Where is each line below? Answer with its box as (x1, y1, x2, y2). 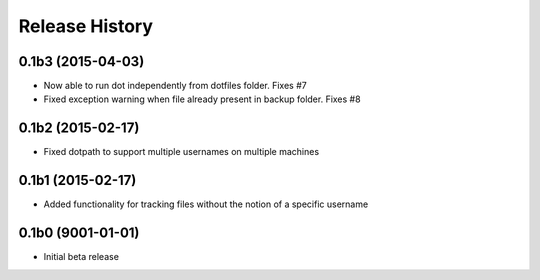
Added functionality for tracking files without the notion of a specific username (43, 198, 369, 210)
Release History (18, 15, 154, 37)
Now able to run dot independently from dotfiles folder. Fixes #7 (43, 80, 307, 92)
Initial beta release (43, 251, 120, 263)
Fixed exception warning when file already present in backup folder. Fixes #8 (43, 93, 361, 105)
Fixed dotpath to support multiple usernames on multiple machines (43, 146, 320, 158)
